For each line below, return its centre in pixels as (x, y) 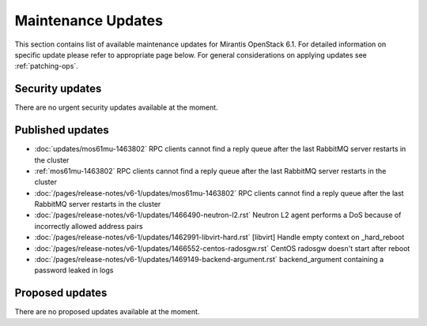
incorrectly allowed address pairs (89, 226)
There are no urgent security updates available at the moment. (116, 107)
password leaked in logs (74, 270)
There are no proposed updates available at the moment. (107, 312)
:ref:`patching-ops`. (46, 66)
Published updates (62, 130)
